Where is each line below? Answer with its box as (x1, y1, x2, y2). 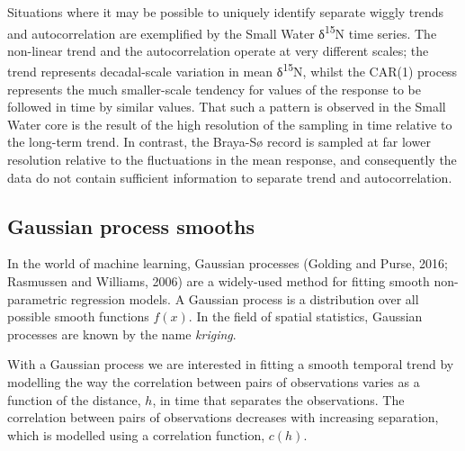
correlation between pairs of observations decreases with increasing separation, (7, 408, 439, 427)
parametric (7, 289, 67, 308)
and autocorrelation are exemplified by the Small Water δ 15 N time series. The (7, 21, 437, 42)
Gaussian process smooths (7, 212, 255, 239)
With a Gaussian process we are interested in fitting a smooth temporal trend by (7, 355, 454, 374)
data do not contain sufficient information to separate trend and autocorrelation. (7, 167, 452, 186)
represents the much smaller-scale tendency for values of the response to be (7, 79, 421, 98)
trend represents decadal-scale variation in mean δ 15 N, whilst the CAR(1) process (7, 59, 458, 81)
